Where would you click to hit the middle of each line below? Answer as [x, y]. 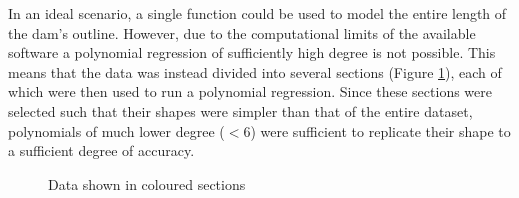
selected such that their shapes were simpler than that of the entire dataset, [240, 110]
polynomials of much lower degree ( [116, 130]
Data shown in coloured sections [147, 183]
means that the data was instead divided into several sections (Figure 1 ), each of [255, 71]
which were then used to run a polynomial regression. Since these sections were [250, 91]
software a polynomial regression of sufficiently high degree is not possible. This [252, 52]
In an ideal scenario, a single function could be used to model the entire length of [257, 13]
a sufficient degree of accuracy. [101, 150]
